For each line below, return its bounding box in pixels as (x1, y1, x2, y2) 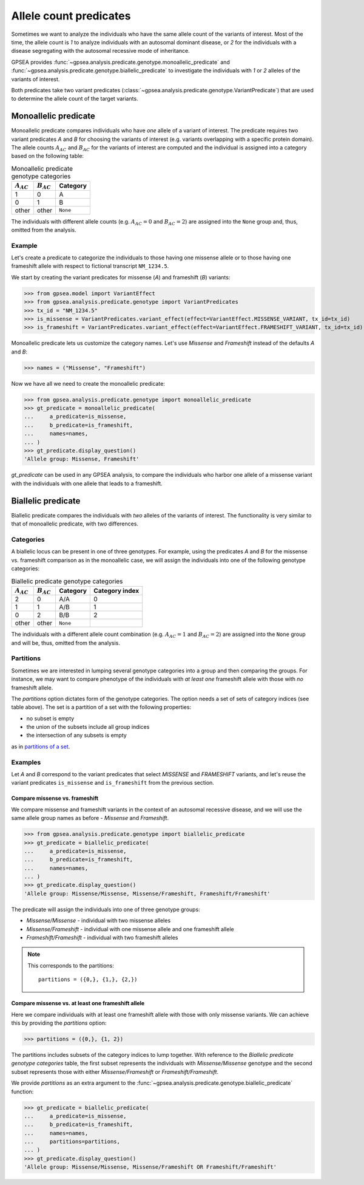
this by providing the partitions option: (11, 1019, 107, 1026)
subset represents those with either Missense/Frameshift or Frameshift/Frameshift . (11, 1068, 218, 1075)
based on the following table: (11, 152, 84, 160)
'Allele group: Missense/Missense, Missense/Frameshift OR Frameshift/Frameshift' (24, 1164, 277, 1170)
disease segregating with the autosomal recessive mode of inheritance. (11, 47, 190, 55)
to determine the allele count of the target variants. (11, 95, 139, 103)
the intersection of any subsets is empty (26, 732, 127, 739)
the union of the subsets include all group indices (26, 723, 150, 731)
